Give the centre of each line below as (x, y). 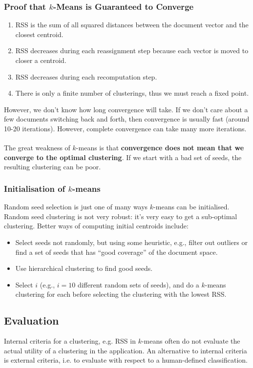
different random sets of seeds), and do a (138, 284)
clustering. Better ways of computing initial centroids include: (96, 226)
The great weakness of (37, 148)
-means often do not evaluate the (191, 341)
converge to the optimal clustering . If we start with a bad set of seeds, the (123, 157)
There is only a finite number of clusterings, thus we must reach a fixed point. (132, 93)
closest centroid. (39, 34)
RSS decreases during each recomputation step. (86, 76)
